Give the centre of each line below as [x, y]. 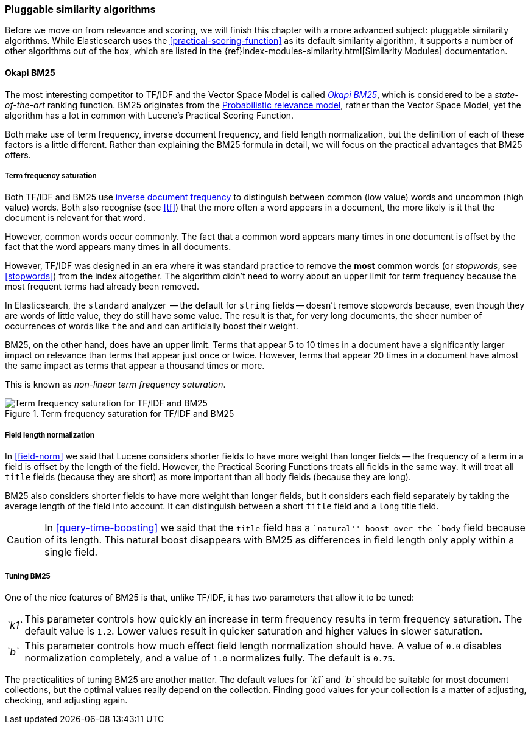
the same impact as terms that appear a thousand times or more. [135, 366]
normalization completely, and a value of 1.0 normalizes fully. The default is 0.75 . [210, 657]
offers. [18, 155]
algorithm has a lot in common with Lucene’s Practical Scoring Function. [149, 115]
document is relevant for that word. [75, 218]
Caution [25, 540]
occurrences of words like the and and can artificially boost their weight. [152, 326]
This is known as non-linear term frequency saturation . [115, 385]
